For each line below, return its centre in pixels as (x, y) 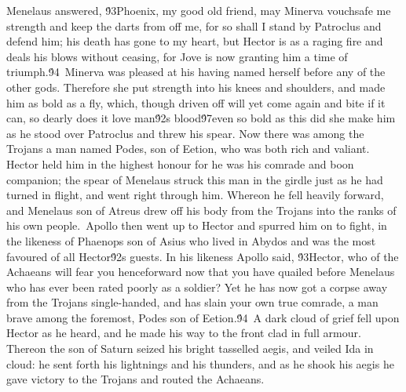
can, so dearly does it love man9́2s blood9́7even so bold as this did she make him (201, 118)
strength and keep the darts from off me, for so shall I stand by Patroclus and (194, 25)
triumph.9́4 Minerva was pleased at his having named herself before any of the (196, 72)
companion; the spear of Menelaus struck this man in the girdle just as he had (195, 179)
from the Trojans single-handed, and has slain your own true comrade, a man (192, 302)
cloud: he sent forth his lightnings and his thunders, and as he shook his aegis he (200, 363)
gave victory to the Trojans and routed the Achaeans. (135, 379)
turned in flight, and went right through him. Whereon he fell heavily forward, (195, 195)
